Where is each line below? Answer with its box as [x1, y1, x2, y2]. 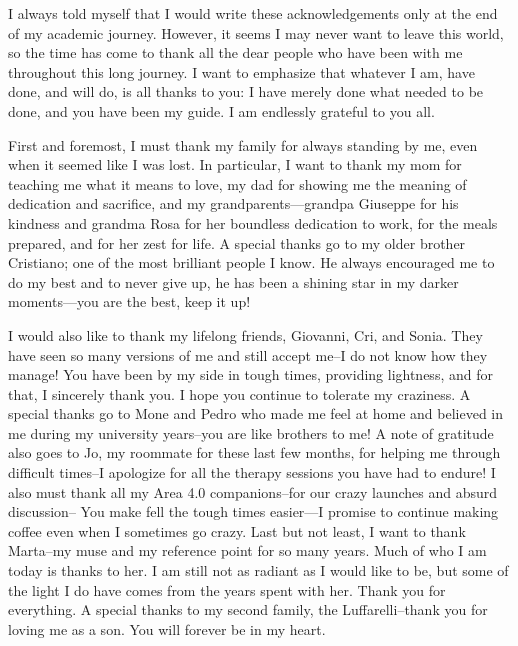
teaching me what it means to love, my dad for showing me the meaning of [8, 173, 467, 194]
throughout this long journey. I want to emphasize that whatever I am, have [8, 61, 475, 82]
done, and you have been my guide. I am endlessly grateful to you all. [8, 100, 435, 121]
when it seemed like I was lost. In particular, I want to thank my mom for [8, 154, 462, 175]
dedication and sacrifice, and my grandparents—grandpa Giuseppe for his [8, 193, 459, 214]
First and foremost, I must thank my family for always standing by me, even [8, 134, 478, 155]
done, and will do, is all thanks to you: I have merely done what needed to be [8, 81, 484, 102]
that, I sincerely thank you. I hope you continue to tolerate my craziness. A [8, 383, 471, 404]
